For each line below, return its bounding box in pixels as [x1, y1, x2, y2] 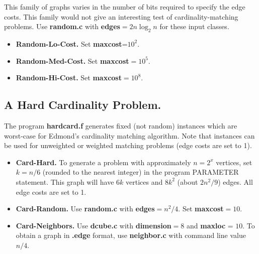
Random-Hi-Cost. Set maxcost [16, 72, 122, 83]
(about [177, 176, 198, 187]
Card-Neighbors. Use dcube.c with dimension [16, 220, 171, 230]
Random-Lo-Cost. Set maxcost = [16, 38, 128, 49]
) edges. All [218, 176, 253, 187]
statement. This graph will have [16, 176, 114, 187]
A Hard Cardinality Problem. [4, 97, 161, 112]
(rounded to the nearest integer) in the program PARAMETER [42, 167, 239, 177]
